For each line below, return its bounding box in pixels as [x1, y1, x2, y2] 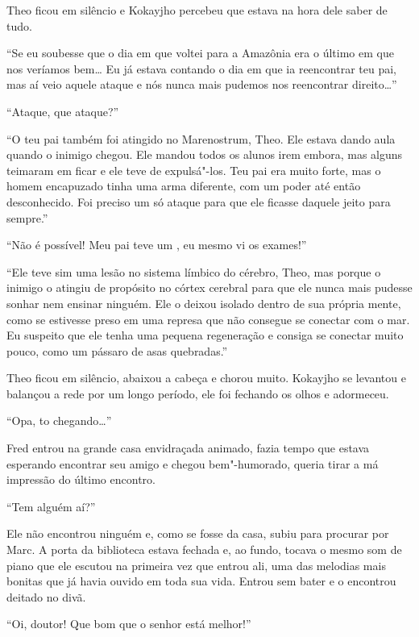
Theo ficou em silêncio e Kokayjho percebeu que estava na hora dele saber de [6, 2, 388, 18]
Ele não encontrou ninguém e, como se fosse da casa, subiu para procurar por [6, 525, 389, 542]
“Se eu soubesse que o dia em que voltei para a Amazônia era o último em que [6, 44, 394, 61]
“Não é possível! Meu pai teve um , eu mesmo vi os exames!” [6, 236, 307, 253]
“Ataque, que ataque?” [6, 102, 119, 119]
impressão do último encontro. [6, 471, 156, 488]
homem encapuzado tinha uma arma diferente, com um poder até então [6, 177, 361, 194]
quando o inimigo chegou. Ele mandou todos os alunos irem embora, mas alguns [6, 146, 403, 163]
